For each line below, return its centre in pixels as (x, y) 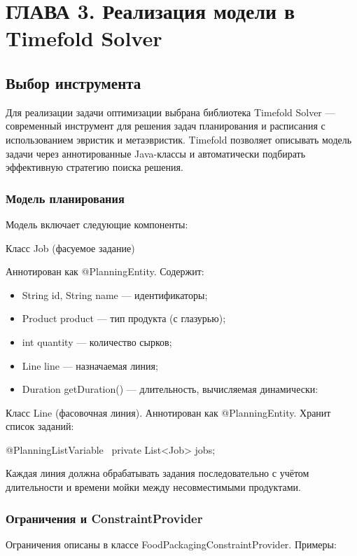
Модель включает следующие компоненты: (97, 224)
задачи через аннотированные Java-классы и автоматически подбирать (156, 153)
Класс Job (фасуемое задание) (70, 248)
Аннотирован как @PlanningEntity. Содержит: (105, 271)
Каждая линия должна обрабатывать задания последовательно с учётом (157, 473)
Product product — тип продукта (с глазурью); (124, 318)
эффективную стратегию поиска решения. (94, 167)
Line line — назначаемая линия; (90, 365)
